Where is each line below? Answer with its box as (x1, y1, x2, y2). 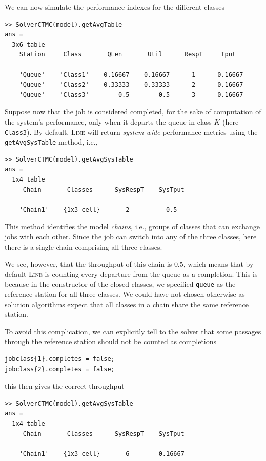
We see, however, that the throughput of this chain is (5, 258, 172, 269)
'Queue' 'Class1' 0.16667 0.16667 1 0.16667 (19, 71, 243, 78)
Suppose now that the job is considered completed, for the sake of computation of (5, 106, 261, 117)
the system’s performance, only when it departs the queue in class (5, 116, 212, 127)
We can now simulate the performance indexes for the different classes (5, 2, 225, 12)
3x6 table (12, 41, 45, 48)
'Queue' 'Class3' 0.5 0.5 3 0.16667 (19, 91, 243, 98)
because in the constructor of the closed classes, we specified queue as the (5, 278, 236, 289)
